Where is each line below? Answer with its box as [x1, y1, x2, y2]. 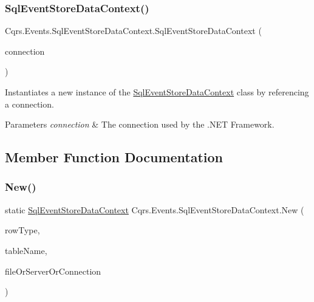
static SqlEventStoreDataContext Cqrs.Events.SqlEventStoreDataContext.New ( [5, 203, 304, 216]
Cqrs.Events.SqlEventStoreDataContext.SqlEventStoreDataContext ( [5, 24, 262, 37]
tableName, [5, 244, 47, 256]
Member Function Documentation [5, 148, 224, 166]
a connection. [5, 97, 54, 110]
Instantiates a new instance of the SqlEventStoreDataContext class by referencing [5, 86, 309, 98]
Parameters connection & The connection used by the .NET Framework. [5, 118, 275, 131]
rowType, [5, 224, 40, 236]
